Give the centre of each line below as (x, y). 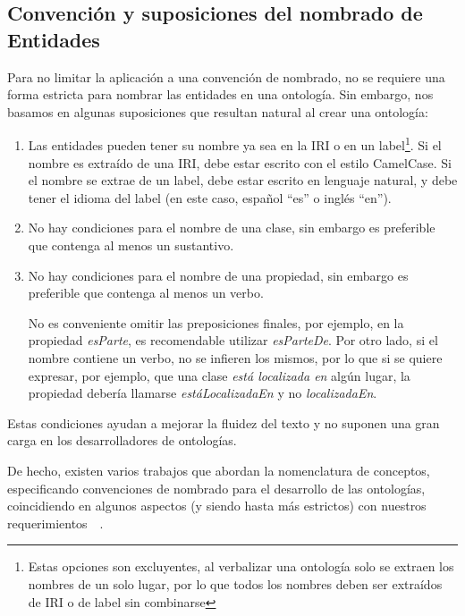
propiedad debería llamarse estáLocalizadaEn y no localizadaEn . (203, 393)
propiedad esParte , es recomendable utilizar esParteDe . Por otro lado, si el (233, 340)
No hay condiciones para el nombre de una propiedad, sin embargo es (218, 275)
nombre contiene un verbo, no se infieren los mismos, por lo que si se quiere (235, 357)
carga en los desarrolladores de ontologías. (122, 440)
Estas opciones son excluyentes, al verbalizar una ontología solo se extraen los (241, 566)
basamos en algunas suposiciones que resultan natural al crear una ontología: (218, 111)
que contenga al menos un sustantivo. (131, 245)
